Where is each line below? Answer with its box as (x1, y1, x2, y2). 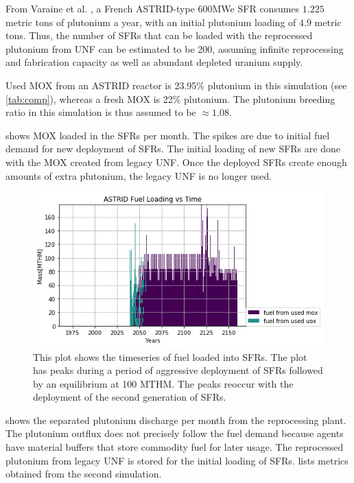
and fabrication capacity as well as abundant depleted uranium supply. (5, 55, 303, 69)
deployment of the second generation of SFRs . (33, 390, 226, 404)
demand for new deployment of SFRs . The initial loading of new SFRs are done (5, 141, 340, 156)
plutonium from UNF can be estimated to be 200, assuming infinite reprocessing (5, 41, 344, 56)
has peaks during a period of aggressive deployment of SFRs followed (33, 363, 323, 377)
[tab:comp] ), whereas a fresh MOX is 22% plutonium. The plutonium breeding (5, 91, 335, 106)
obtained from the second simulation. (5, 467, 162, 481)
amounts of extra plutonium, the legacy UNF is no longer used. (5, 168, 272, 182)
